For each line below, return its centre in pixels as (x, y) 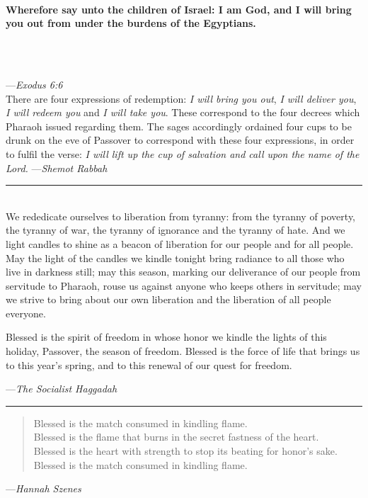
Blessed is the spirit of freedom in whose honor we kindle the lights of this (166, 337)
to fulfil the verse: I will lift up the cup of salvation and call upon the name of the (183, 153)
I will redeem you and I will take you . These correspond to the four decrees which (183, 112)
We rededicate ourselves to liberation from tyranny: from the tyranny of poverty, (181, 216)
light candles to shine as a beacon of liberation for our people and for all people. (180, 243)
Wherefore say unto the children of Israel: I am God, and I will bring (179, 9)
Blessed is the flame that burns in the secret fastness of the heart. (176, 437)
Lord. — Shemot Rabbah (57, 168)
